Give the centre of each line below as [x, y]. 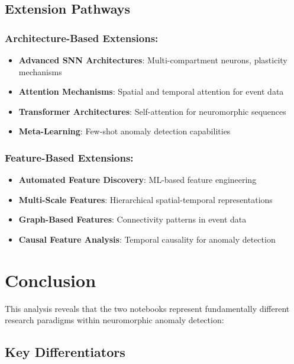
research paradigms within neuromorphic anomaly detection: [114, 320]
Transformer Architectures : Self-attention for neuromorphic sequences [152, 111]
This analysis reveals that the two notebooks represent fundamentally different [147, 308]
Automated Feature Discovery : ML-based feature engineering [138, 180]
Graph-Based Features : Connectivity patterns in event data [133, 219]
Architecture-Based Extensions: [82, 38]
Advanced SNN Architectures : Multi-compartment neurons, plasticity [153, 60]
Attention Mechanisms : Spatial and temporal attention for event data [151, 91]
